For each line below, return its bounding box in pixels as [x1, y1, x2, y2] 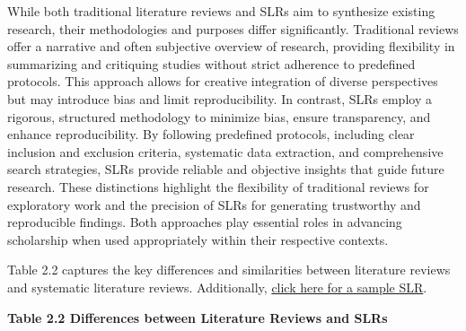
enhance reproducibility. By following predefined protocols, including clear [7, 125, 415, 144]
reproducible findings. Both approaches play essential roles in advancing [7, 213, 402, 231]
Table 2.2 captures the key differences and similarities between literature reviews [7, 260, 451, 279]
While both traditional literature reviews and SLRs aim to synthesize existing [7, 2, 435, 20]
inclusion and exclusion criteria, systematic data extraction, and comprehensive [7, 142, 444, 161]
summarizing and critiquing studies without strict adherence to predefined [7, 54, 416, 73]
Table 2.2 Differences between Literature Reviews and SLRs [7, 308, 388, 327]
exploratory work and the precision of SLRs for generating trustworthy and [7, 195, 421, 213]
